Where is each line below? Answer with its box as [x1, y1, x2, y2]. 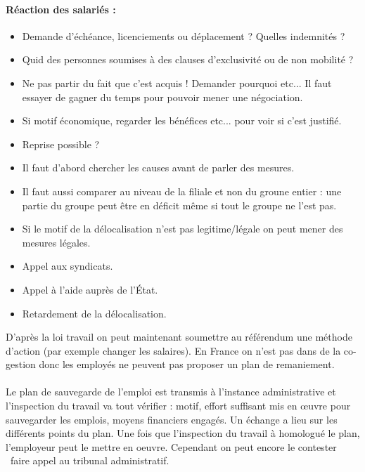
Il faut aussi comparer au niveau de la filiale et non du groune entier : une [22, 183, 342, 198]
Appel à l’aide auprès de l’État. [22, 282, 158, 296]
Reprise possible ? [22, 136, 100, 151]
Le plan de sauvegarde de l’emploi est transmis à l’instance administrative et [6, 384, 336, 399]
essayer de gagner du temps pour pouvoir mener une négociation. [22, 89, 303, 104]
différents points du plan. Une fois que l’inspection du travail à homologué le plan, [6, 426, 360, 440]
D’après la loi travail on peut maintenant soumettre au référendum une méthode [6, 329, 352, 344]
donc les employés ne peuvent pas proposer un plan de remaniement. [39, 357, 335, 372]
